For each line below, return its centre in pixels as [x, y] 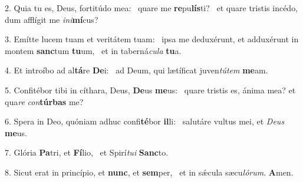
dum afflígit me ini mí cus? [52, 19]
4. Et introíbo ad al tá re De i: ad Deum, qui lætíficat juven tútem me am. [136, 70]
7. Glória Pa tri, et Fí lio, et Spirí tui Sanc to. [87, 152]
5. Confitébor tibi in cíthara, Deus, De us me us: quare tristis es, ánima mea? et [150, 90]
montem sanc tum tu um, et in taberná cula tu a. [93, 50]
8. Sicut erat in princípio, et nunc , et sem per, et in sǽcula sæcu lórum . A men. [149, 172]
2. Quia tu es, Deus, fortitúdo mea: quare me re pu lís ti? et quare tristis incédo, [151, 8]
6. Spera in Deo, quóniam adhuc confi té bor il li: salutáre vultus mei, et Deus [145, 121]
